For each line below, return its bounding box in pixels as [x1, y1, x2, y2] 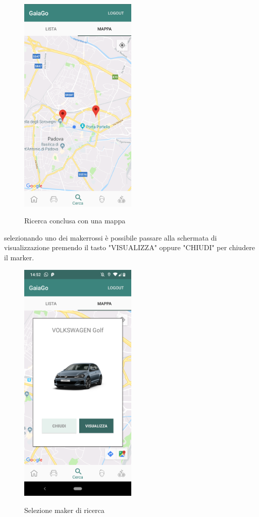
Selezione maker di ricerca [24, 504, 105, 515]
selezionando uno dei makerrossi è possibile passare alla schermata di [4, 232, 217, 243]
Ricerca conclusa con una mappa [24, 215, 126, 226]
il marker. [4, 252, 34, 262]
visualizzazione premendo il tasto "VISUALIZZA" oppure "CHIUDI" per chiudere [4, 242, 255, 253]
